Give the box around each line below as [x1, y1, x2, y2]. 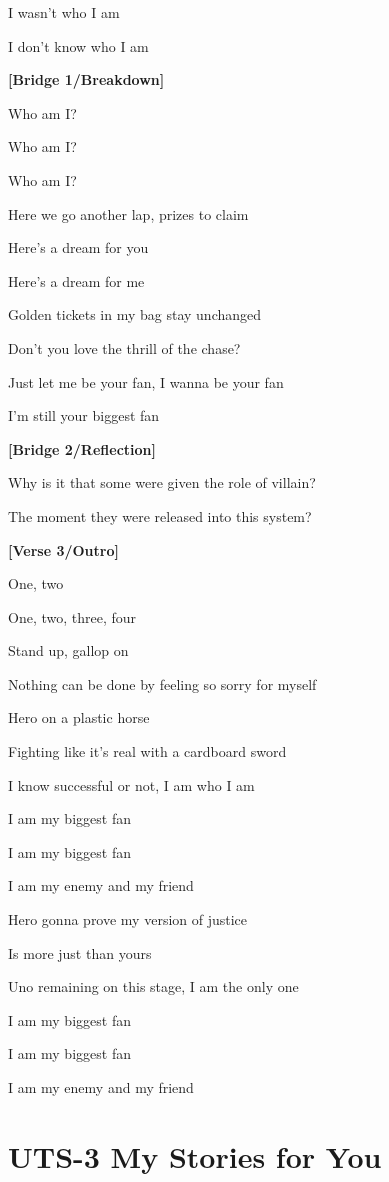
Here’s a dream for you [8, 237, 149, 258]
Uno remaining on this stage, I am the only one [8, 976, 299, 997]
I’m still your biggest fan [8, 405, 160, 426]
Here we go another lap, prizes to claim [8, 203, 249, 224]
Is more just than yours [8, 942, 152, 963]
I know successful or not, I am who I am [8, 774, 255, 795]
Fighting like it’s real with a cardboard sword [8, 741, 287, 762]
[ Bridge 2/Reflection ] [8, 438, 156, 459]
